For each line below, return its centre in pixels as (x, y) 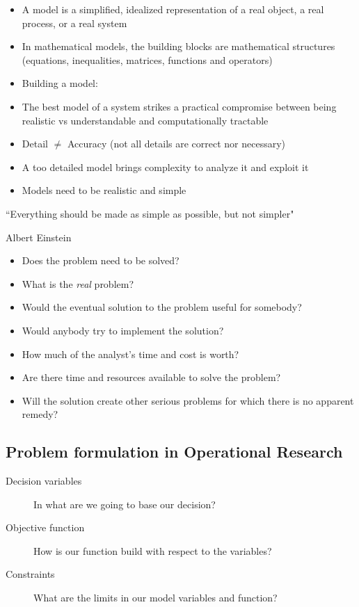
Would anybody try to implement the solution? (123, 330)
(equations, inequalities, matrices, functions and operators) (147, 59)
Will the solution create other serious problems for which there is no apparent (188, 400)
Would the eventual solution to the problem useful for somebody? (162, 307)
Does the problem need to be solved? (101, 260)
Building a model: (60, 83)
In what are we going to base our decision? (125, 504)
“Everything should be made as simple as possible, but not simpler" (150, 213)
